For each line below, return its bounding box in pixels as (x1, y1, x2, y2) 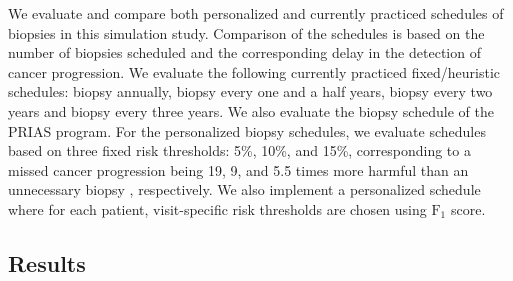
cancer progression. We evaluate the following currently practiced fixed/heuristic (8, 61, 501, 82)
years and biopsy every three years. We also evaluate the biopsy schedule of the (8, 100, 494, 121)
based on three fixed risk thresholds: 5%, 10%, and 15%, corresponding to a (8, 140, 471, 161)
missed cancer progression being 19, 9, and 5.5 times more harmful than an (8, 159, 469, 180)
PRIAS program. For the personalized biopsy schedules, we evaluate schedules (8, 120, 486, 141)
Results (8, 247, 86, 278)
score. (450, 198, 486, 219)
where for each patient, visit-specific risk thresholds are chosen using (8, 198, 427, 219)
